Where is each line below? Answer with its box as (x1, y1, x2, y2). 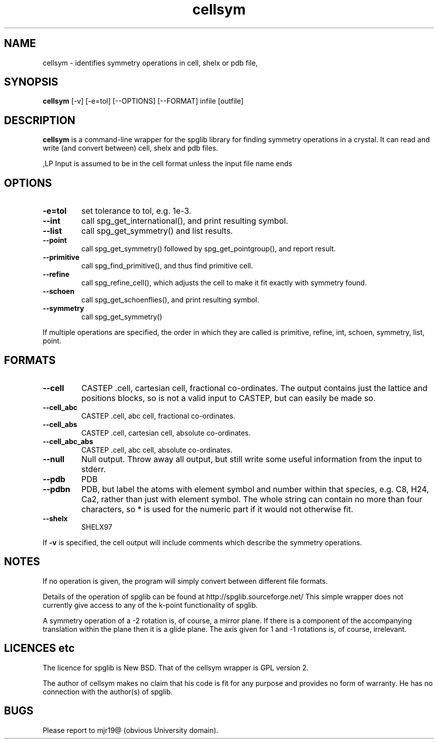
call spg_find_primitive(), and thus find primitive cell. (81, 261, 253, 270)
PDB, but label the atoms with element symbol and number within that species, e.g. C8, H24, (81, 484, 429, 494)
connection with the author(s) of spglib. (42, 687, 173, 696)
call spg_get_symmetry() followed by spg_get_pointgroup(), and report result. (81, 244, 336, 253)
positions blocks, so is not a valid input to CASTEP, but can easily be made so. (81, 393, 375, 403)
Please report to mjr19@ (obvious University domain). (42, 725, 218, 734)
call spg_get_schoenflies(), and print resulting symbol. (81, 295, 259, 304)
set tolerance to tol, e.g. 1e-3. (81, 206, 191, 216)
